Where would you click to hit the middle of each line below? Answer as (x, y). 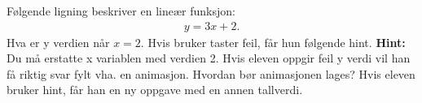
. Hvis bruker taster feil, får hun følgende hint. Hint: (273, 42)
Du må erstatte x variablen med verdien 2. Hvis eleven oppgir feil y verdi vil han (209, 58)
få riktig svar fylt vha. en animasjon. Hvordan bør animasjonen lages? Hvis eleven (211, 73)
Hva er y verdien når (58, 42)
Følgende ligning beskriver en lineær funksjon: (121, 11)
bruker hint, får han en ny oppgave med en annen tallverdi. (155, 90)
